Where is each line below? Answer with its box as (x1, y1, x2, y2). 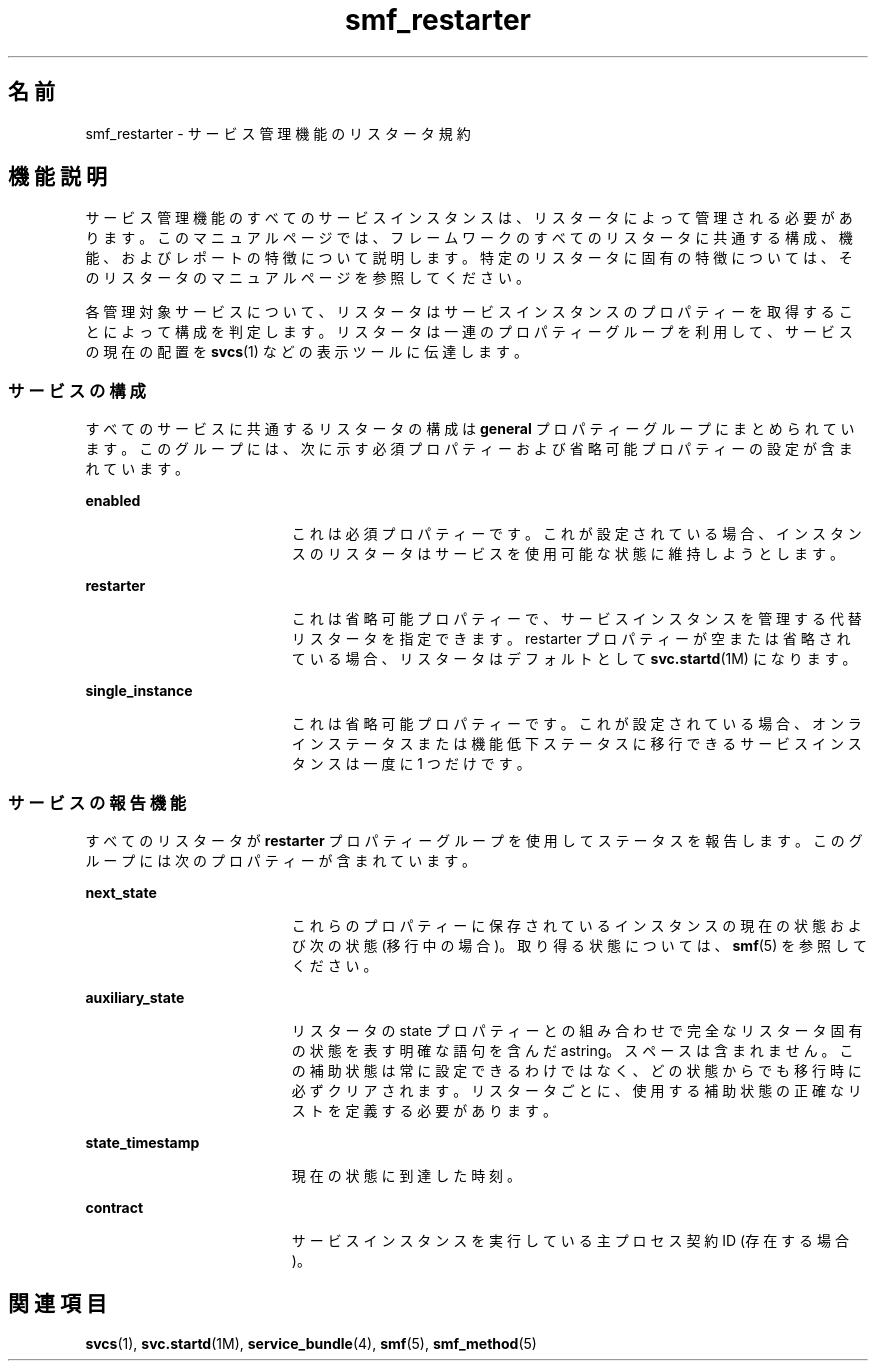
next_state (85, 883, 157, 901)
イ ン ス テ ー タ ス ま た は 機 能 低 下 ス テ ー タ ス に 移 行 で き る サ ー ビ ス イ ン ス (291, 735, 862, 753)
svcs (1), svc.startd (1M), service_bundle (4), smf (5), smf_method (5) (85, 1334, 537, 1352)
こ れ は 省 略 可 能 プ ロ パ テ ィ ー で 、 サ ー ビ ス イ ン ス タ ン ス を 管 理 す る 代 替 (291, 610, 862, 628)
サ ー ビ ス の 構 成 (8, 380, 146, 401)
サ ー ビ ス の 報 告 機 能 (8, 792, 187, 813)
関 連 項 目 (8, 1291, 107, 1317)
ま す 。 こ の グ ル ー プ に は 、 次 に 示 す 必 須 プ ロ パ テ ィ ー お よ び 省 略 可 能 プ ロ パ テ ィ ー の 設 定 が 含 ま (85, 440, 853, 458)
